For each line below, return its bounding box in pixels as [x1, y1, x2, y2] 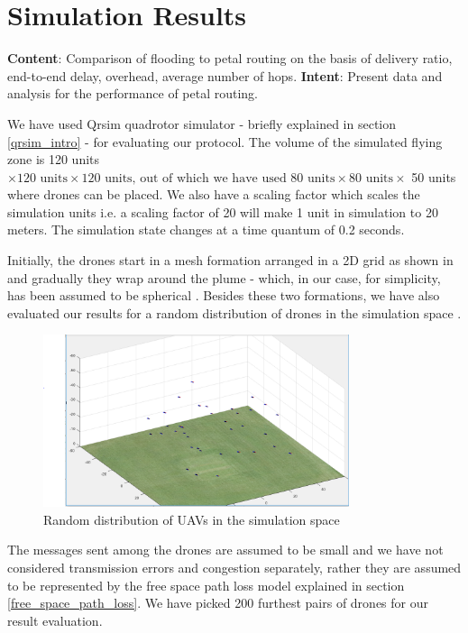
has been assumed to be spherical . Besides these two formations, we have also [7, 286, 440, 305]
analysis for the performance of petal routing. [7, 84, 259, 103]
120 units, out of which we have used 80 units [81, 171, 335, 185]
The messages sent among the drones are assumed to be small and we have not [7, 540, 444, 559]
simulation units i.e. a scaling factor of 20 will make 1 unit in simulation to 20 [7, 202, 438, 221]
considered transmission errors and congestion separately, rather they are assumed [7, 558, 462, 576]
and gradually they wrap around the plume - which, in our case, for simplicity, [7, 268, 441, 287]
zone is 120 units [7, 150, 100, 169]
